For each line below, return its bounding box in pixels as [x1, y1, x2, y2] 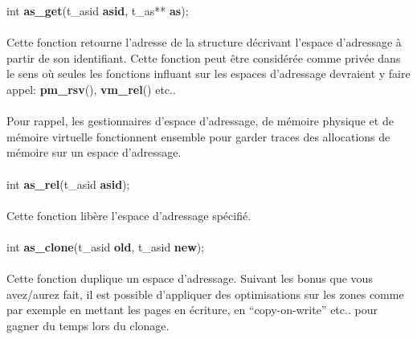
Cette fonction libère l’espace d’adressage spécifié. [6, 206, 251, 223]
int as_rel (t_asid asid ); [6, 175, 130, 192]
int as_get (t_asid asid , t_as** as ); [6, 2, 189, 18]
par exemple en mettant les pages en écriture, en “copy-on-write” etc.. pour [6, 301, 378, 318]
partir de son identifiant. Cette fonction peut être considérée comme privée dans [6, 49, 401, 66]
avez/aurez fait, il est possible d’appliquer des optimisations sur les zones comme [6, 285, 404, 302]
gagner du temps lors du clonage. [6, 317, 170, 333]
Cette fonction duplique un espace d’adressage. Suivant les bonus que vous [6, 270, 373, 287]
